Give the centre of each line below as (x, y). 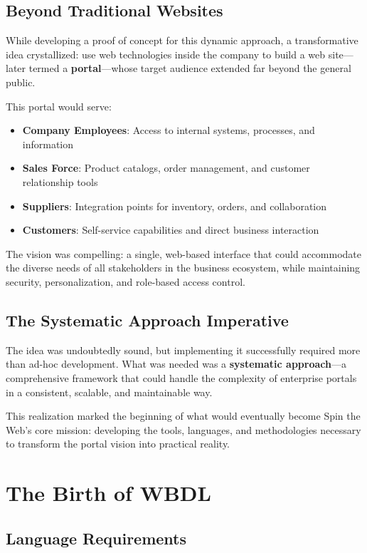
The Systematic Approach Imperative (147, 320)
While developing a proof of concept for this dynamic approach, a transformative (182, 40)
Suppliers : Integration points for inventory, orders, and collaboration (175, 206)
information (48, 144)
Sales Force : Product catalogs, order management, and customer (166, 168)
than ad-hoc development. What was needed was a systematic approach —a (176, 364)
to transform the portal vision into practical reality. (118, 444)
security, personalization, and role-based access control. (126, 281)
